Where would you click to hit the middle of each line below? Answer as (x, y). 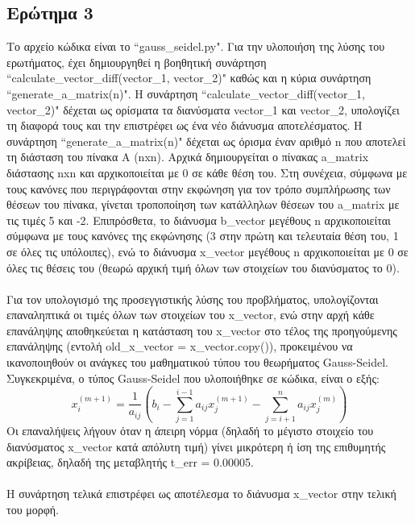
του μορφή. (33, 509)
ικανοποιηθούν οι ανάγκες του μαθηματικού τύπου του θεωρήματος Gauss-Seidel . (197, 362)
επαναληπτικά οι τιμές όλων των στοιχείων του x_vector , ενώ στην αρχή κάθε (191, 315)
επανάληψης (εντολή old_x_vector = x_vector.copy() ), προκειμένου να (180, 346)
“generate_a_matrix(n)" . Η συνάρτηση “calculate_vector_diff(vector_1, (186, 93)
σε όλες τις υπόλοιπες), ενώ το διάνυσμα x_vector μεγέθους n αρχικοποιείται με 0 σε (207, 251)
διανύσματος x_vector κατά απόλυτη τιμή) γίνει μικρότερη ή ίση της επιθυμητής (196, 446)
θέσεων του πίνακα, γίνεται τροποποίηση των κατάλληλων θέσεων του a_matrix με (203, 204)
